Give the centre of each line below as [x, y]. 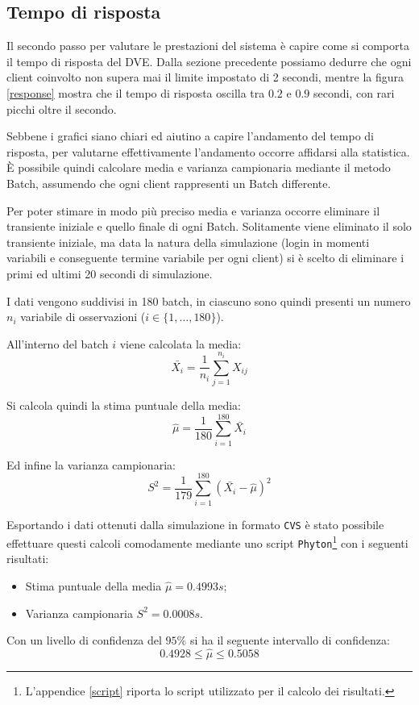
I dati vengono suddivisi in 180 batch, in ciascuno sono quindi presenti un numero [209, 300]
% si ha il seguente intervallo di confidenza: [283, 640]
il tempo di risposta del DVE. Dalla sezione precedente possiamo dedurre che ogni [209, 61]
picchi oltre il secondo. [62, 108]
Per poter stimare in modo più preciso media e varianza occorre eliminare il [193, 210]
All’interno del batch [58, 343]
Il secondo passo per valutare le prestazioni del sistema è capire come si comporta [208, 46]
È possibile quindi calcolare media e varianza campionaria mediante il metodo [199, 167]
